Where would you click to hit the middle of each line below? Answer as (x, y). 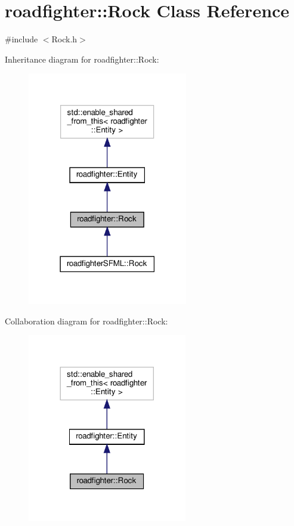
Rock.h (64, 39)
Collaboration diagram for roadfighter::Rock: (86, 321)
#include (21, 39)
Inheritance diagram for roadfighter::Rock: (82, 59)
